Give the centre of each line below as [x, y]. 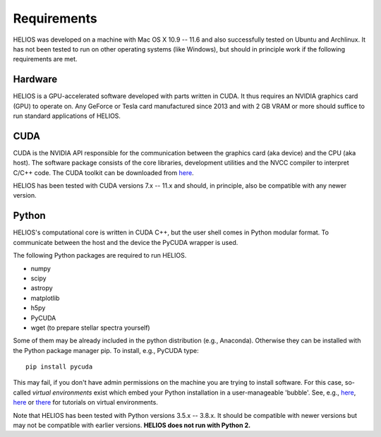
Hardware [35, 79]
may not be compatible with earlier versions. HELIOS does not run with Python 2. [132, 425]
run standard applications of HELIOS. [67, 116]
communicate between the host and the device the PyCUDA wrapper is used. [126, 242]
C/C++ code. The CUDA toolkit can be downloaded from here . [103, 172]
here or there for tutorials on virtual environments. [85, 402]
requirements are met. [45, 59]
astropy [42, 288]
